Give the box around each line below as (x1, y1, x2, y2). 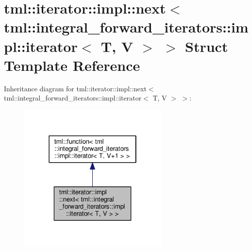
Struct (185, 36, 228, 56)
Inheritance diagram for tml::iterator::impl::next (4, 83, 147, 93)
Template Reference (4, 55, 140, 75)
